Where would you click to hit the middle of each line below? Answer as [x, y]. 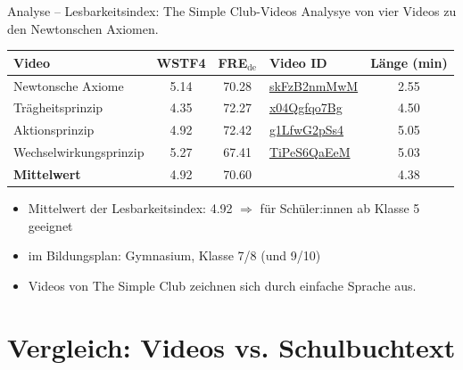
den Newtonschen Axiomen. [83, 28]
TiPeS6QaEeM [310, 152]
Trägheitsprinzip [58, 107]
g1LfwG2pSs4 [306, 130]
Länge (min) [409, 62]
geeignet [50, 225]
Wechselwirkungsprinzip [79, 152]
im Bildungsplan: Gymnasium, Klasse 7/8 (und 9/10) [174, 255]
